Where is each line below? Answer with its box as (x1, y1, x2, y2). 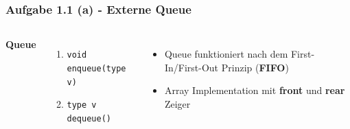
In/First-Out (164, 60, 219, 74)
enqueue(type (67, 63, 126, 73)
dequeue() (67, 113, 111, 124)
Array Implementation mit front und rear (164, 83, 345, 97)
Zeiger (164, 97, 191, 110)
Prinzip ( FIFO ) (221, 60, 289, 74)
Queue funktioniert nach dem (164, 47, 288, 61)
